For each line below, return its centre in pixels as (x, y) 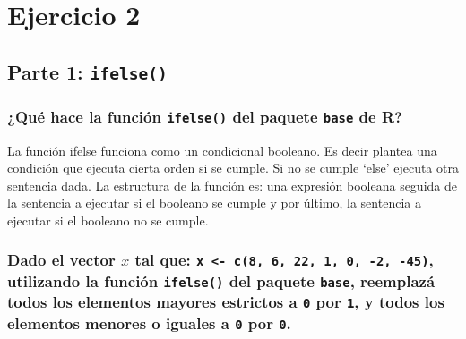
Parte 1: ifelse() (87, 71)
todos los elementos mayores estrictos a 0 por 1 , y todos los (226, 302)
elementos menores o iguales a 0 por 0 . (149, 322)
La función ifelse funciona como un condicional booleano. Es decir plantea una (222, 150)
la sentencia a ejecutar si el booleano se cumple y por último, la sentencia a (214, 203)
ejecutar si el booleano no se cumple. (108, 220)
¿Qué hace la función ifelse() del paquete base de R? (205, 116)
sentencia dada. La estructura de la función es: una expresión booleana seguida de (232, 185)
